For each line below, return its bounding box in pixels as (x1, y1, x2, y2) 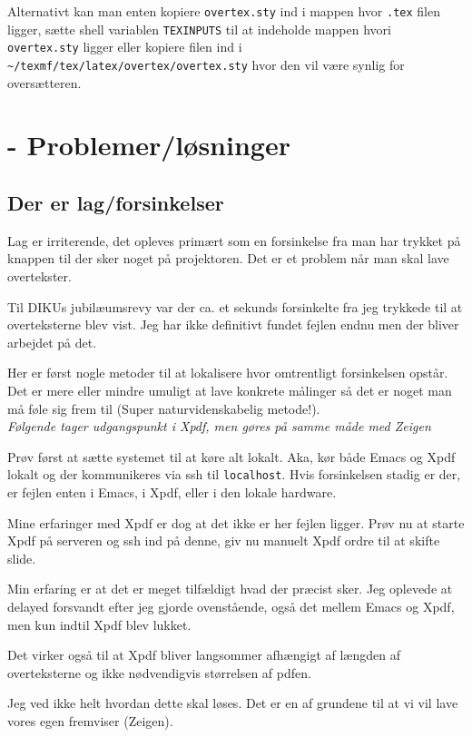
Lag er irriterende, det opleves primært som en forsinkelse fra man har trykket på (7, 231, 461, 250)
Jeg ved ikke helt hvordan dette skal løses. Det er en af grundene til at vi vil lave (7, 693, 458, 712)
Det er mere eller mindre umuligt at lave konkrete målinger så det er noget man (7, 380, 452, 399)
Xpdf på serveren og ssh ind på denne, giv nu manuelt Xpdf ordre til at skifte (7, 531, 440, 550)
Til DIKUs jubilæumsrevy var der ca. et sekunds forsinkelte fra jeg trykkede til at (7, 297, 463, 316)
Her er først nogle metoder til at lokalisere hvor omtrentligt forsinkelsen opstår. (7, 363, 448, 382)
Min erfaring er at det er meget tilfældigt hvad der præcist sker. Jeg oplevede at (7, 579, 453, 598)
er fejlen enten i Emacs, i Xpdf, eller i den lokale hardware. (7, 482, 337, 501)
